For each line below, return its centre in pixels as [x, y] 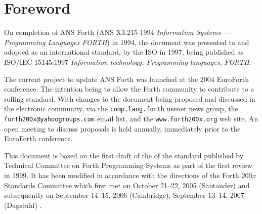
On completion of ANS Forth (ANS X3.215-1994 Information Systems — [117, 32]
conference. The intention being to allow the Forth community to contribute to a [129, 89]
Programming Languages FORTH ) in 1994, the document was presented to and [127, 42]
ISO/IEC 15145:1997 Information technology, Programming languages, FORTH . [128, 61]
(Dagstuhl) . [23, 205]
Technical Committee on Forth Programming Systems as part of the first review [128, 165]
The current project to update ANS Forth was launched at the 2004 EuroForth [126, 79]
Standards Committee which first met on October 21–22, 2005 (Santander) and [127, 185]
